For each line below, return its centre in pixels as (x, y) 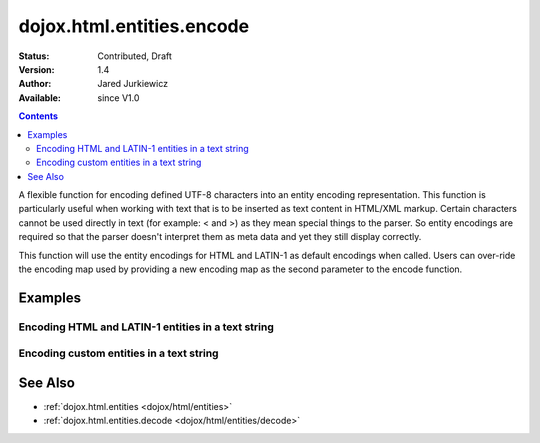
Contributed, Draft (134, 56)
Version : (36, 69)
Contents (38, 116)
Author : (35, 84)
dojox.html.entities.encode (134, 26)
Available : (40, 97)
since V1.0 (118, 97)
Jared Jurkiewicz (133, 84)
